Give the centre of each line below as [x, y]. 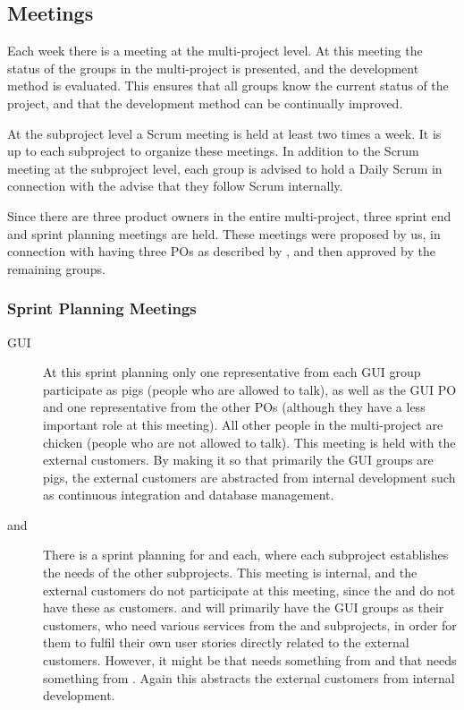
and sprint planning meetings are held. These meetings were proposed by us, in [224, 233]
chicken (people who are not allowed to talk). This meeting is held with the [249, 442]
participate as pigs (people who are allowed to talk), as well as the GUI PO [250, 389]
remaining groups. [56, 268]
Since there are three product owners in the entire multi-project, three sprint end [229, 215]
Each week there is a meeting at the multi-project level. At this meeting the [215, 51]
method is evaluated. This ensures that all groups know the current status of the [228, 86]
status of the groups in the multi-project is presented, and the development [213, 68]
